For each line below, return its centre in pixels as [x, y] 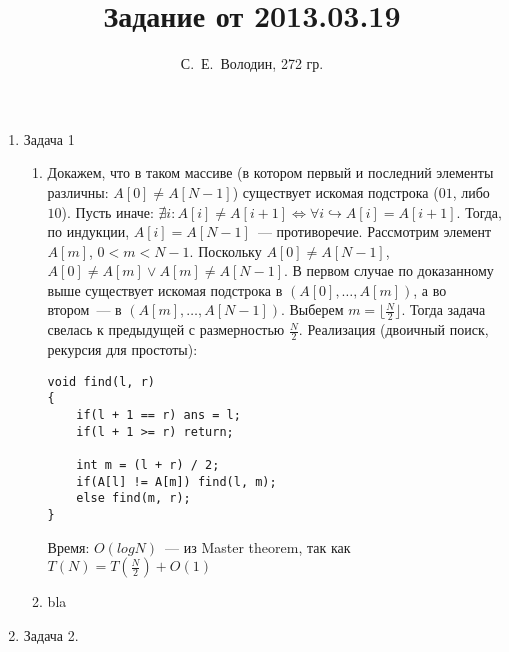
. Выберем [312, 309]
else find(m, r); [133, 498]
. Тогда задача [443, 309]
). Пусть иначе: [107, 211]
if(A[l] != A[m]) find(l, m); [176, 481]
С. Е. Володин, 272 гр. [252, 63]
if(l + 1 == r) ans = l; [158, 415]
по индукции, [88, 231]
